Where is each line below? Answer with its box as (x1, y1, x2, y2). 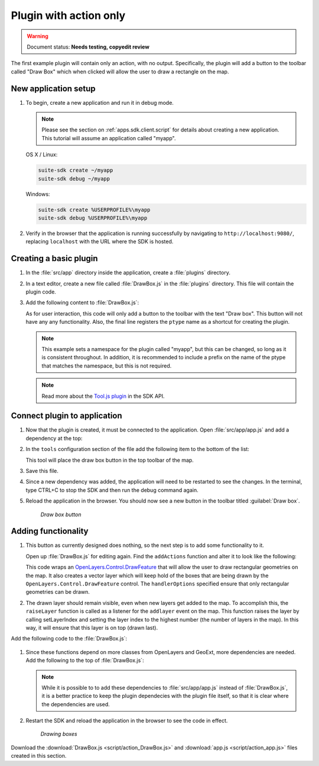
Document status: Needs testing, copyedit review (27, 43, 150, 50)
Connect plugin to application (11, 411, 122, 421)
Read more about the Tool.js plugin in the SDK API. (41, 392, 165, 400)
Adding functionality (11, 526, 89, 536)
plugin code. (25, 288, 56, 295)
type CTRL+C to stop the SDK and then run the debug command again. (25, 486, 198, 494)
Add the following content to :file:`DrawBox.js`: (25, 299, 139, 306)
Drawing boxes (40, 730, 77, 738)
